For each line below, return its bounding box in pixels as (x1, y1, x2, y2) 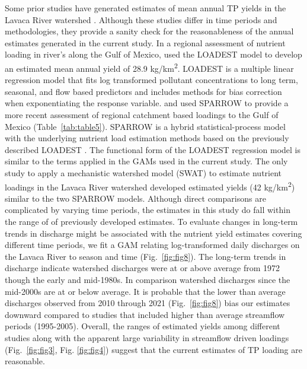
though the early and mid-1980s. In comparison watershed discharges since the (5, 273, 290, 285)
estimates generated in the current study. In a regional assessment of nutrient (5, 36, 286, 49)
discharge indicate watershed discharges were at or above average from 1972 (5, 262, 280, 274)
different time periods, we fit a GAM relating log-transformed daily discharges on (5, 238, 300, 251)
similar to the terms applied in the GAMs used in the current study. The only (5, 155, 288, 167)
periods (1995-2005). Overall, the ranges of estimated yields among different (5, 320, 280, 332)
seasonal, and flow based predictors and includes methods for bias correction (5, 85, 282, 97)
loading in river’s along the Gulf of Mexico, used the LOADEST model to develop (5, 48, 302, 61)
